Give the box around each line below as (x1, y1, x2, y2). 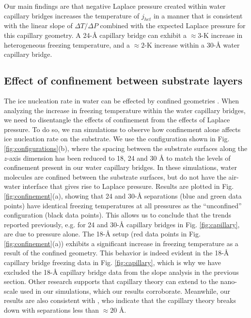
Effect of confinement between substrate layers (4, 73, 243, 88)
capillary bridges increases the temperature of (4, 10, 140, 20)
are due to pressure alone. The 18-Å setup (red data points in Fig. (4, 229, 201, 239)
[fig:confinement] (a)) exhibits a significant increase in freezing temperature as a (4, 238, 238, 248)
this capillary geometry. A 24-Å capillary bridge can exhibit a (4, 30, 187, 40)
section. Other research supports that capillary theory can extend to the (4, 276, 218, 286)
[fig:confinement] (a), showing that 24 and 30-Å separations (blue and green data (4, 190, 242, 201)
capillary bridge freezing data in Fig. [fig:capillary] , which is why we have (4, 257, 221, 268)
